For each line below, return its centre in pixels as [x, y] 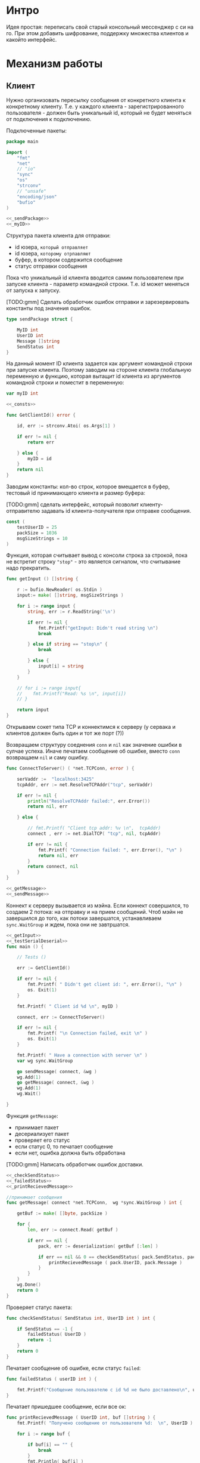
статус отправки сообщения [51, 266]
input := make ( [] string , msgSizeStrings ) [70, 595]
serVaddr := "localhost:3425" [56, 779]
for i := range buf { [43, 1434]
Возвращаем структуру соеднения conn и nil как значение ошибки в [94, 745]
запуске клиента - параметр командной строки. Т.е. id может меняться [98, 284]
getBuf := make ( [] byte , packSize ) [62, 1213]
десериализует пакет [42, 1134]
